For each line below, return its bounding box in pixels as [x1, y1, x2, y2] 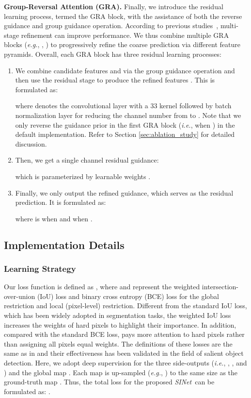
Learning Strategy [4, 262, 76, 274]
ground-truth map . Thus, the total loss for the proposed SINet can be [4, 377, 215, 387]
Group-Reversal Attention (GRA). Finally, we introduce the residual [4, 1, 223, 11]
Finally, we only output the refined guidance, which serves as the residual [15, 187, 234, 198]
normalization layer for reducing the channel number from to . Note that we [15, 110, 241, 120]
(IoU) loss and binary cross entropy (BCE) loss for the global [37, 291, 219, 301]
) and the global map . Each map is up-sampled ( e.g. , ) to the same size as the [4, 367, 238, 377]
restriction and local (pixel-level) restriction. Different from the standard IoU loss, [4, 300, 247, 311]
